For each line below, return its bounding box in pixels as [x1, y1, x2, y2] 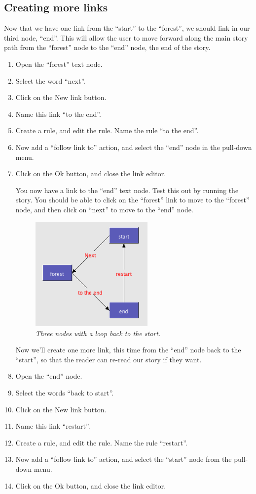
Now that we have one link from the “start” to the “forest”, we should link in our [4, 23, 250, 33]
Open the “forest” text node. [15, 58, 103, 69]
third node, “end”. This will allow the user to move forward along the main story [4, 32, 248, 43]
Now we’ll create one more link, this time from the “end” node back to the [15, 345, 241, 355]
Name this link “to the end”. [15, 108, 101, 119]
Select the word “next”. [15, 75, 85, 86]
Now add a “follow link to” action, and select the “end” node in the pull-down [15, 142, 252, 152]
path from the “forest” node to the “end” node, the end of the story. [4, 42, 211, 52]
